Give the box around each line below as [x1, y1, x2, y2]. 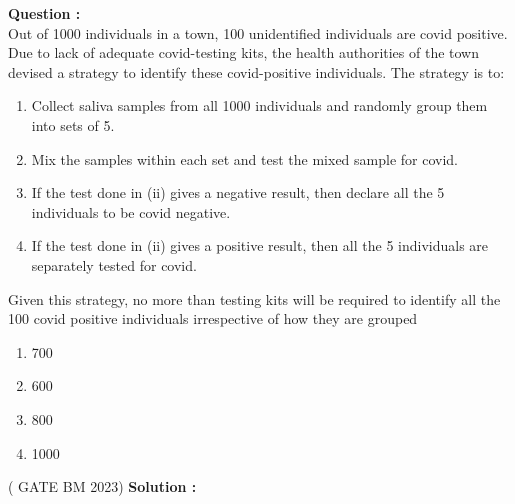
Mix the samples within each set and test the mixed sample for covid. [31, 148, 459, 169]
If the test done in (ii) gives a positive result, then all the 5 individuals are [31, 235, 489, 256]
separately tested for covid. [31, 254, 197, 275]
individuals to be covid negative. [31, 201, 231, 222]
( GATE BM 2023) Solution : [8, 476, 197, 497]
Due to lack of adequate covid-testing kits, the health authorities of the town [8, 42, 480, 63]
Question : [8, 3, 81, 23]
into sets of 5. [31, 114, 115, 135]
